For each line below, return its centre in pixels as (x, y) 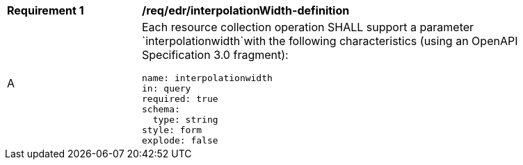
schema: (161, 109)
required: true (180, 99)
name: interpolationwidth (207, 78)
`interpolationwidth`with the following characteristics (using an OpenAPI (330, 41)
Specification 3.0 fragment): (215, 55)
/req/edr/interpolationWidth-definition (246, 10)
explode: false (180, 140)
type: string (185, 120)
